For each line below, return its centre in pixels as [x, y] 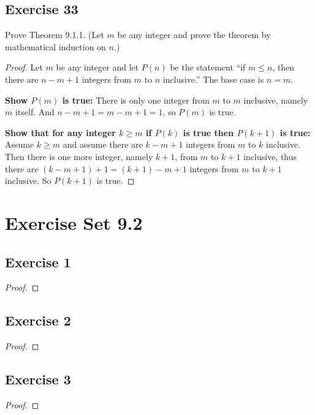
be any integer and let [97, 67]
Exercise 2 [38, 320]
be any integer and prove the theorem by [194, 35]
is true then [208, 132]
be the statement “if [208, 67]
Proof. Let [24, 67]
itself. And [35, 112]
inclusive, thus [270, 156]
